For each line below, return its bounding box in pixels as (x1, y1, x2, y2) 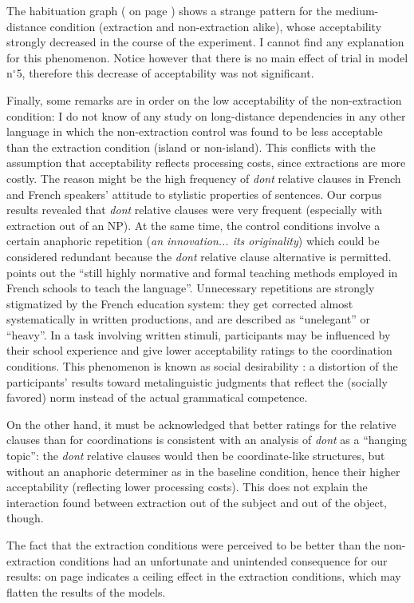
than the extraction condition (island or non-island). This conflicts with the (6, 138, 376, 155)
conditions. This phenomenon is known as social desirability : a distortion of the (6, 358, 398, 375)
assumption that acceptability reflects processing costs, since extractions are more (6, 154, 406, 171)
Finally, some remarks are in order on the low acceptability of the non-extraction (6, 91, 402, 108)
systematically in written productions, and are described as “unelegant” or (6, 311, 370, 327)
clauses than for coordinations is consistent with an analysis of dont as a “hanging (6, 431, 408, 448)
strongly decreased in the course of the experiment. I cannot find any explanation (6, 34, 404, 50)
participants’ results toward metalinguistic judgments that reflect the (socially (6, 373, 388, 390)
